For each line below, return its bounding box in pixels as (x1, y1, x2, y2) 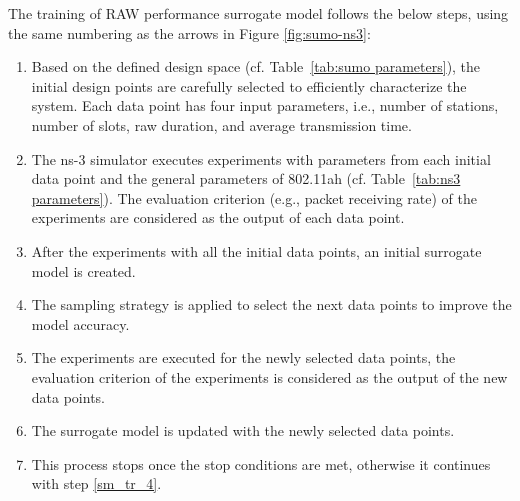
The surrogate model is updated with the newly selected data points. (31, 420, 455, 441)
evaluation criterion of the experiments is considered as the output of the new (31, 366, 508, 387)
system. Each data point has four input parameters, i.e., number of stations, (31, 95, 499, 116)
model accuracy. (31, 313, 130, 334)
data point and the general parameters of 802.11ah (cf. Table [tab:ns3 (31, 168, 461, 189)
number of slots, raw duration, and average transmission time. (31, 114, 412, 135)
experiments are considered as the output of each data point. (31, 207, 405, 228)
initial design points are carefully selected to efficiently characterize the (31, 75, 467, 96)
